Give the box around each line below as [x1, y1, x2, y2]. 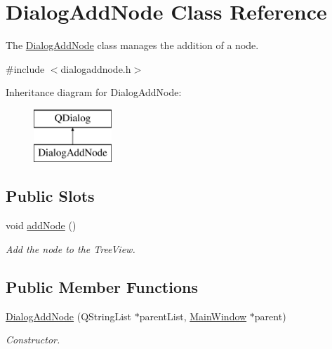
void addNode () [6, 218, 77, 233]
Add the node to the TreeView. [6, 241, 135, 256]
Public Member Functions [6, 275, 198, 297]
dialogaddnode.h [60, 61, 131, 76]
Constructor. [6, 332, 60, 347]
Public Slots [6, 185, 95, 207]
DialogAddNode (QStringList [6, 308, 132, 323]
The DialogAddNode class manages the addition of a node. [6, 38, 259, 53]
